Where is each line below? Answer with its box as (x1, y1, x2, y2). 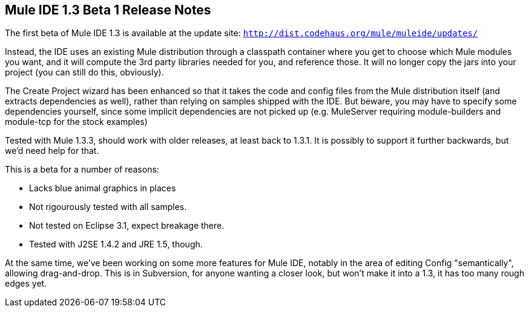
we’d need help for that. (5, 145, 99, 156)
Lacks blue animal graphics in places (29, 183, 176, 194)
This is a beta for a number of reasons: (5, 164, 159, 175)
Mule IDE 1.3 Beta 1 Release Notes (5, 2, 211, 18)
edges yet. (5, 278, 47, 289)
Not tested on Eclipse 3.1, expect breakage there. (29, 220, 225, 231)
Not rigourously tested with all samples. (29, 202, 187, 212)
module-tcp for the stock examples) (5, 116, 148, 127)
